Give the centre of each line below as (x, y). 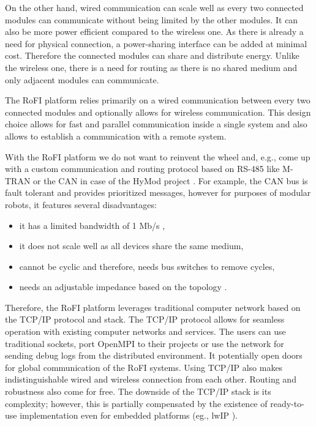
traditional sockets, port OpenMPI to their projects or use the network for (145, 343)
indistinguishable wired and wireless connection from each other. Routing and (151, 379)
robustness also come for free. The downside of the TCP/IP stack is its (138, 391)
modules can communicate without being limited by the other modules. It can (152, 19)
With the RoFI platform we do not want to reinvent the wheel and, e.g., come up (158, 156)
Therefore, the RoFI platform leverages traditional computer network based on (153, 307)
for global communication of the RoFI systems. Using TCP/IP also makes (144, 367)
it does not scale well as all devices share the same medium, (131, 246)
